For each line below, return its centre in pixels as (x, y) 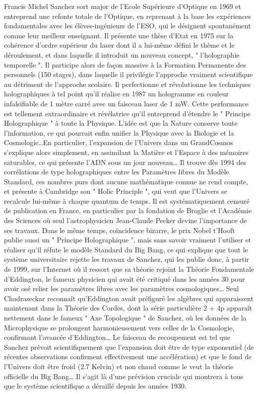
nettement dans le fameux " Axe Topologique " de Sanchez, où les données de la (125, 317)
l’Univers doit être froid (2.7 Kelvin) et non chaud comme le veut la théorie (119, 366)
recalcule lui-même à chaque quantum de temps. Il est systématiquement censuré (127, 200)
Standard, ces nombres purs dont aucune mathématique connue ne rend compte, (126, 181)
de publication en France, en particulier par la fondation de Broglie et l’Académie (128, 210)
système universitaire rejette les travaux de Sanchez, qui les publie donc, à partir (127, 259)
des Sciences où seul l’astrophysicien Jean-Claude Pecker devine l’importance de (126, 220)
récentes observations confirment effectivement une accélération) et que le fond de (128, 356)
